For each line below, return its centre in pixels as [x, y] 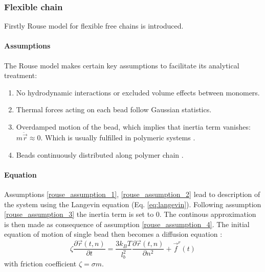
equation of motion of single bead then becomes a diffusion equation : [113, 234]
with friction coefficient [40, 264]
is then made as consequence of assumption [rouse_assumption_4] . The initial [127, 224]
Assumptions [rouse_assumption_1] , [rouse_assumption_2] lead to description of [132, 194]
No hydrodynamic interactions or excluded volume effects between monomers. [138, 92]
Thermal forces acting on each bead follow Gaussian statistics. [114, 109]
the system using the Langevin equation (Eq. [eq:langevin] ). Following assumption [133, 204]
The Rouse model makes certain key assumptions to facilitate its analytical [122, 65]
